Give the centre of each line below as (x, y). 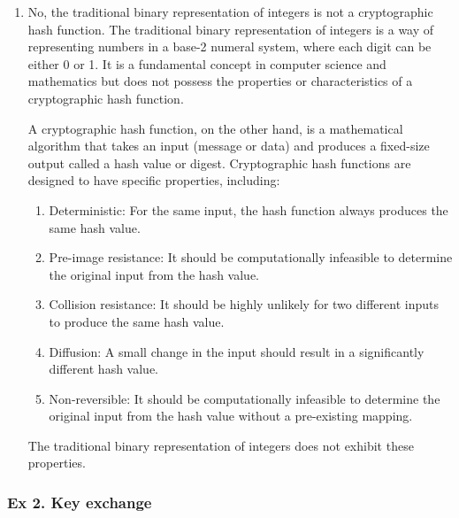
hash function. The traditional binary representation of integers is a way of (231, 29)
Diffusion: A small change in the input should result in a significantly (237, 351)
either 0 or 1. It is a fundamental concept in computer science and (207, 63)
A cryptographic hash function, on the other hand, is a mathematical (215, 128)
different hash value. (103, 369)
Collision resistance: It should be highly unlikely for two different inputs (244, 304)
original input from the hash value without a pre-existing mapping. (231, 416)
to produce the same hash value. (137, 321)
